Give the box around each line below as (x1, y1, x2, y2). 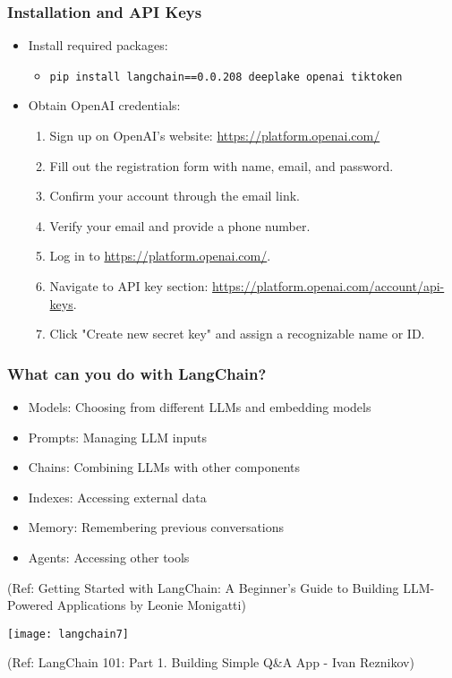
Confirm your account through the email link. (49, 186, 300, 205)
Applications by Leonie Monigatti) (56, 596, 246, 614)
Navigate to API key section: (49, 277, 209, 296)
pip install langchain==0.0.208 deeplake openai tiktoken (49, 70, 403, 83)
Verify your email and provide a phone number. (49, 216, 311, 235)
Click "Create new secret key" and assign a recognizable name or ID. (49, 324, 425, 343)
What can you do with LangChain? (7, 362, 267, 384)
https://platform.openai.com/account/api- (212, 277, 445, 296)
